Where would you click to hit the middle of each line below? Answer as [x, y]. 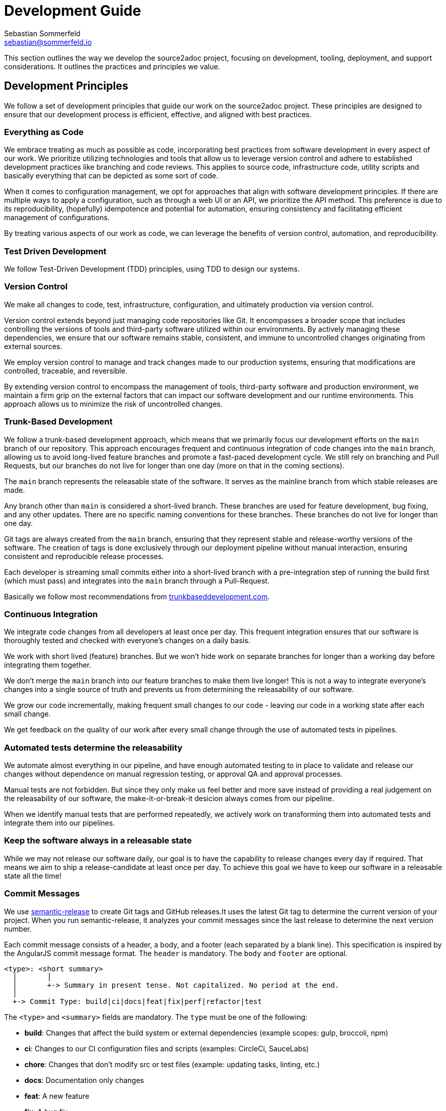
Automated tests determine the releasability [93, 747]
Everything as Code [44, 132]
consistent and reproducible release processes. [84, 556]
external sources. [33, 346]
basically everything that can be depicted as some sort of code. [111, 176]
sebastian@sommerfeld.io [48, 42]
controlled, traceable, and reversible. [66, 371]
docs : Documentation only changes [84, 1080]
